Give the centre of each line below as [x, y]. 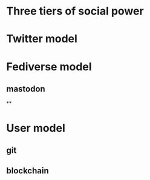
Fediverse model [49, 66]
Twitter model [42, 39]
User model [36, 128]
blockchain [28, 171]
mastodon [26, 89]
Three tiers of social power [75, 11]
